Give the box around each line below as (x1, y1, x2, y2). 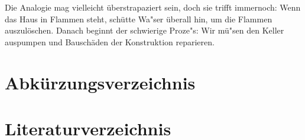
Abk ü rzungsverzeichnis (5, 70, 196, 94)
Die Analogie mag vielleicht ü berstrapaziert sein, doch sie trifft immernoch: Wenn (5, 1, 301, 13)
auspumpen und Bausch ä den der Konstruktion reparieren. (5, 35, 215, 48)
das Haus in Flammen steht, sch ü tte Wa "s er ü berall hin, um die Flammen (5, 12, 272, 25)
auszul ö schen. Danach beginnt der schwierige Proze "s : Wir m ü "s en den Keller (5, 24, 284, 36)
